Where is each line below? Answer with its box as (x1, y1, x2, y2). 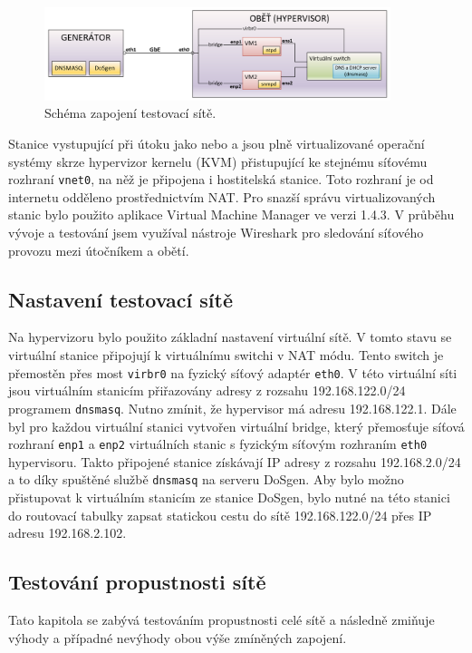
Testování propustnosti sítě (8, 568, 266, 596)
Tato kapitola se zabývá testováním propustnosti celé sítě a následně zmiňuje (8, 610, 435, 629)
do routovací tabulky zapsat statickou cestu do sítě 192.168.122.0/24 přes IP (8, 505, 432, 524)
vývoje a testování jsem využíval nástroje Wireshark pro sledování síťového (8, 223, 424, 242)
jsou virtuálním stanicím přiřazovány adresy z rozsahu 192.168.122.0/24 (8, 381, 406, 400)
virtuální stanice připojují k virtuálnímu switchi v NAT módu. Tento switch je (8, 346, 444, 365)
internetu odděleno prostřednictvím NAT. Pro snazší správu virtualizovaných (8, 187, 436, 206)
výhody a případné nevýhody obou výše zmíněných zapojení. (8, 628, 347, 647)
